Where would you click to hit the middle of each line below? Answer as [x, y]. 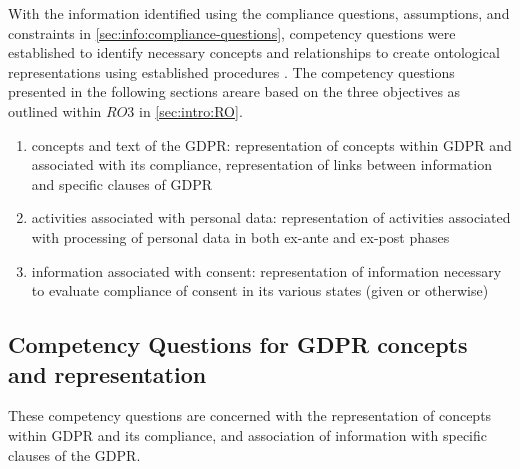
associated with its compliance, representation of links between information [261, 164]
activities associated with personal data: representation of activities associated [271, 217]
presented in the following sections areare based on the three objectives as [234, 91]
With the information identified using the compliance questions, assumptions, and [259, 13]
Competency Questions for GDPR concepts [238, 344]
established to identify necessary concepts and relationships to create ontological [254, 52]
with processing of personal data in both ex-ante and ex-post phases [240, 236]
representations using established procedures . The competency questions [231, 71]
